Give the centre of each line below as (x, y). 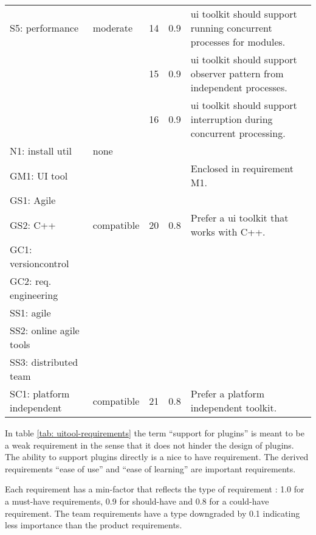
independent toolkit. (234, 407)
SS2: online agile (45, 330)
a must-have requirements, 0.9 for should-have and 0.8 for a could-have (137, 501)
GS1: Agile (33, 200)
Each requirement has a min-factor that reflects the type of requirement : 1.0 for (155, 489)
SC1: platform (40, 393)
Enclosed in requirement (242, 168)
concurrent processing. (238, 133)
